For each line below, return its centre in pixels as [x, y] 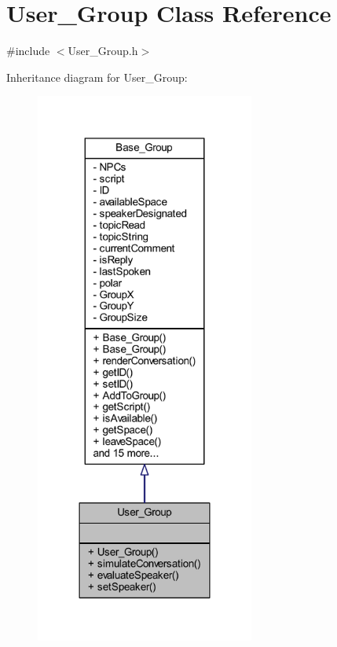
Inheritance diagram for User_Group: [97, 77]
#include [28, 51]
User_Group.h [103, 51]
